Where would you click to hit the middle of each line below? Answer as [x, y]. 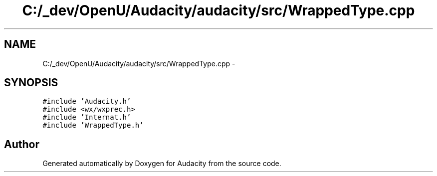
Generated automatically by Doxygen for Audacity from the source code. [162, 164]
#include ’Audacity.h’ [87, 101]
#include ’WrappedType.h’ [93, 125]
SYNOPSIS [31, 83]
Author [22, 144]
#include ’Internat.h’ [87, 117]
